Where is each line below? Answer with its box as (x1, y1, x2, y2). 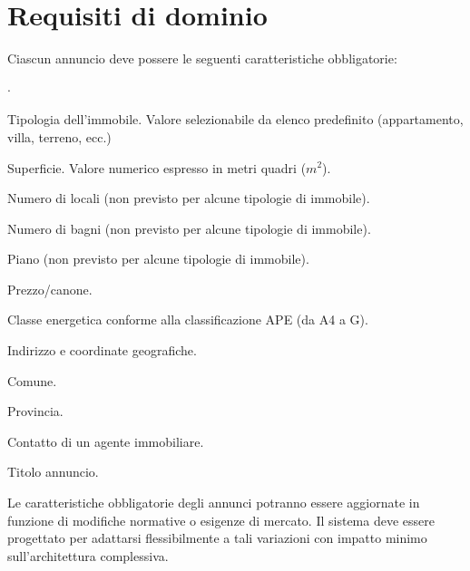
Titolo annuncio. (7, 462, 99, 481)
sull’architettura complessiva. (7, 546, 169, 565)
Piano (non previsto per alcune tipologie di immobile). (7, 249, 309, 268)
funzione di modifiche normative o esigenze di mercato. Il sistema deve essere (7, 510, 435, 529)
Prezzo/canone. (7, 279, 93, 298)
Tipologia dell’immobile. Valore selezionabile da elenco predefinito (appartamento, (7, 110, 464, 129)
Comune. (7, 371, 57, 390)
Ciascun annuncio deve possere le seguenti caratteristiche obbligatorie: (7, 49, 397, 68)
